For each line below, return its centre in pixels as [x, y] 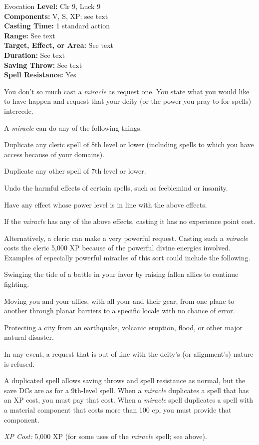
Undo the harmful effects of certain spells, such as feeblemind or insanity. [116, 187]
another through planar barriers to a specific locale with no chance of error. [120, 311]
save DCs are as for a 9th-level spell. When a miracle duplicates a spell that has [127, 390]
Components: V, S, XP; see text [56, 16]
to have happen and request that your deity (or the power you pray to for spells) [128, 101]
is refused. [19, 363]
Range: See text [30, 35]
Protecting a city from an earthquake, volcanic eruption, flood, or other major [124, 327]
